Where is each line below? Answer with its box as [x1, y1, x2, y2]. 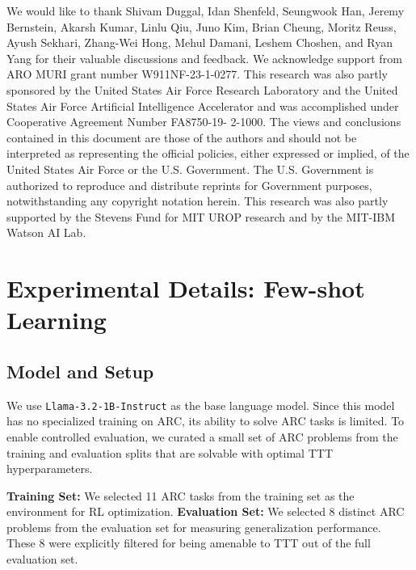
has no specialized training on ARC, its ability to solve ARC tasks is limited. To [6, 412, 405, 429]
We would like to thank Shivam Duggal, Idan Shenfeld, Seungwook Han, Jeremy [6, 2, 405, 19]
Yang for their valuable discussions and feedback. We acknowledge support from [6, 49, 402, 66]
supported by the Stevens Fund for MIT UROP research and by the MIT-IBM [6, 208, 396, 225]
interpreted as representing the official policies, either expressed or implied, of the [6, 145, 410, 162]
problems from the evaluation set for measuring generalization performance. [6, 518, 381, 535]
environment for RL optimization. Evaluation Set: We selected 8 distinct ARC [6, 503, 405, 520]
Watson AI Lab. [6, 224, 86, 241]
